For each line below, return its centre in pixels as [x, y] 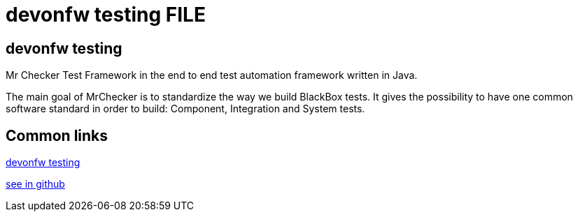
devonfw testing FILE [106, 15]
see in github [35, 184]
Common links [57, 135]
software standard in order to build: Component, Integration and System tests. [185, 109]
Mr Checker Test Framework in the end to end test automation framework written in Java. [212, 75]
